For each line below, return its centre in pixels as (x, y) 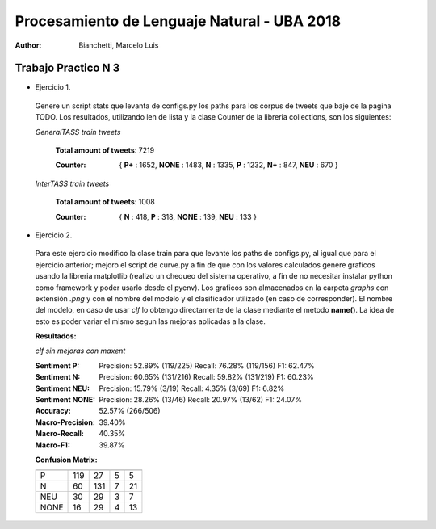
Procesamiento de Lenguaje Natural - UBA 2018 (178, 21)
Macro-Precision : (65, 422)
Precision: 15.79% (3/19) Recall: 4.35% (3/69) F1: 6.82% (192, 388)
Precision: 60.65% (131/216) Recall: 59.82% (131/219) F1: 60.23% (206, 377)
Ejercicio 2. (54, 235)
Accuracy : (53, 411)
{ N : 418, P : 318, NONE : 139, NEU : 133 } (188, 216)
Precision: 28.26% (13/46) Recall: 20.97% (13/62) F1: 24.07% (201, 400)
